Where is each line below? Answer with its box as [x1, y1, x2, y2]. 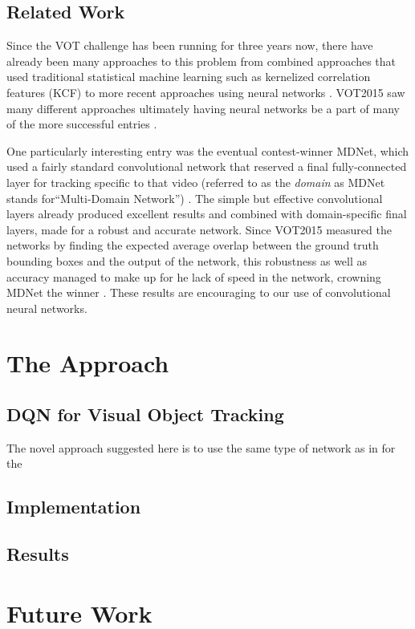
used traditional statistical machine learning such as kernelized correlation [6, 68, 371, 85]
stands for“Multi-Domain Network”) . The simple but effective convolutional [6, 189, 383, 206]
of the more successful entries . [6, 116, 157, 132]
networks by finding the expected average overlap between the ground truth [6, 237, 379, 254]
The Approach [6, 347, 169, 379]
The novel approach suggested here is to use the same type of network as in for [6, 439, 396, 456]
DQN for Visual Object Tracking [6, 402, 284, 427]
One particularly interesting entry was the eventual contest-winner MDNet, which [6, 142, 409, 159]
